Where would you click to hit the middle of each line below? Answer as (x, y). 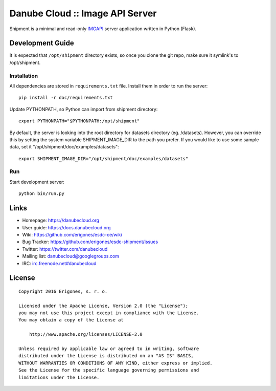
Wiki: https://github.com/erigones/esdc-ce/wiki (72, 234)
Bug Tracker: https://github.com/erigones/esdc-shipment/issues (90, 242)
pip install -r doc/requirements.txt (66, 98)
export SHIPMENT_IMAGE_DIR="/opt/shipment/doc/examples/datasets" (103, 158)
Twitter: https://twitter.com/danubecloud (65, 249)
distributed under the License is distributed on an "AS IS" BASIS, (106, 356)
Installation (24, 76)
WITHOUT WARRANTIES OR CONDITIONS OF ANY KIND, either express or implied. (116, 363)
